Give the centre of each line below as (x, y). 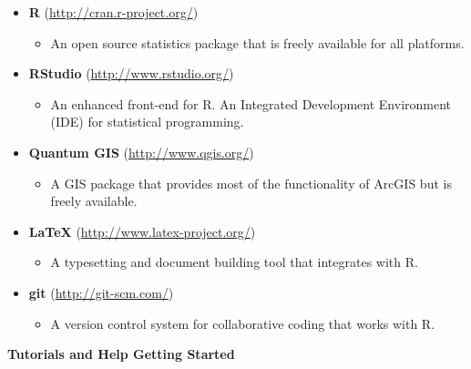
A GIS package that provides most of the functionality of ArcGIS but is (251, 183)
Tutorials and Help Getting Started (121, 354)
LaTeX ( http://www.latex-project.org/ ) (142, 231)
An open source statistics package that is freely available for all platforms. (257, 42)
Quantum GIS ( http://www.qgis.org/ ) (141, 152)
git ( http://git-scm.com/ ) (101, 292)
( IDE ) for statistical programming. (147, 122)
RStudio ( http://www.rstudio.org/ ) (131, 73)
